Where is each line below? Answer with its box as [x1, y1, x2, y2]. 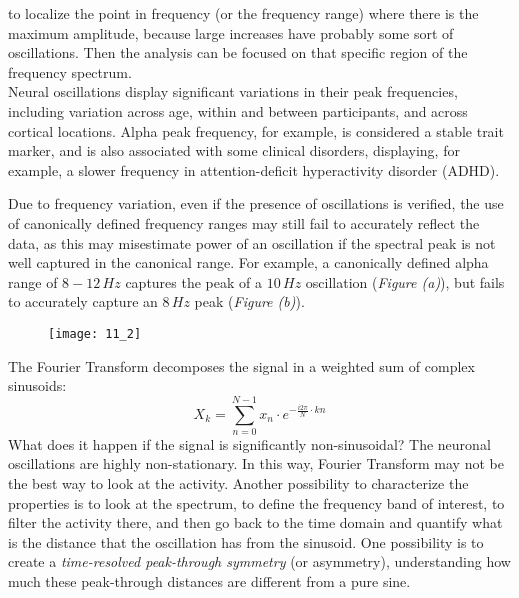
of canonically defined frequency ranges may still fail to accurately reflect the [8, 212, 480, 233]
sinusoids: [8, 375, 67, 396]
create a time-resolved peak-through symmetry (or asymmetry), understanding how [8, 551, 511, 572]
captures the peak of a [125, 271, 262, 292]
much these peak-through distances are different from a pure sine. [8, 571, 411, 592]
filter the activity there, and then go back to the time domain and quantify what [8, 512, 503, 533]
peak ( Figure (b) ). [194, 291, 305, 312]
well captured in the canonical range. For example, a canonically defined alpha [8, 252, 489, 273]
